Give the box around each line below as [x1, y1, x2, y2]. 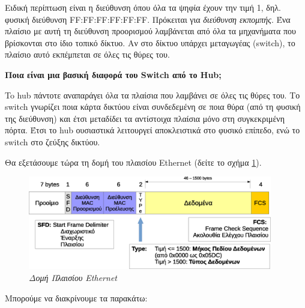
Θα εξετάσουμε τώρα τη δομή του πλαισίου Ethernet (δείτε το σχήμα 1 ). [5, 156, 262, 168]
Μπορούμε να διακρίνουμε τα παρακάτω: [5, 291, 148, 304]
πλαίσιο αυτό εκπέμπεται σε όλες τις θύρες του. [5, 48, 170, 61]
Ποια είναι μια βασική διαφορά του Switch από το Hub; [5, 68, 222, 80]
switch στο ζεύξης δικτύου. [5, 135, 100, 148]
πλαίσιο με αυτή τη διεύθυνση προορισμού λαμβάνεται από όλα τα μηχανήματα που [5, 25, 296, 37]
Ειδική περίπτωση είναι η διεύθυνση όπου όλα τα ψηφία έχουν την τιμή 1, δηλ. [5, 1, 281, 13]
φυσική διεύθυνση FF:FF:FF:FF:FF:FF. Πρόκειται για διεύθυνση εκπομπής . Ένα [5, 13, 291, 25]
